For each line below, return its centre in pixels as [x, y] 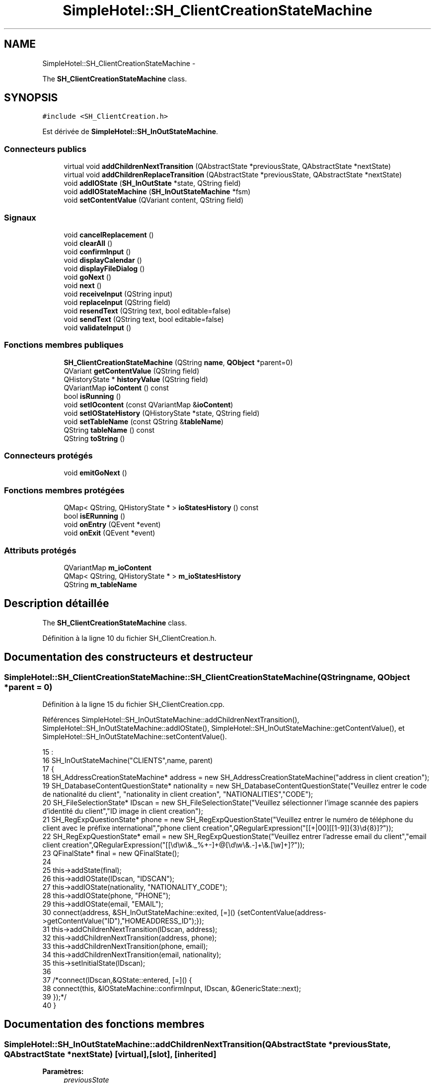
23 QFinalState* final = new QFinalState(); [111, 853]
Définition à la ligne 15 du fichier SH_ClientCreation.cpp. [134, 704]
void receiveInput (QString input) [118, 294]
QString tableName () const [109, 430]
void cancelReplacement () [109, 234]
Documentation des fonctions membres [104, 1024]
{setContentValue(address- [282, 912]
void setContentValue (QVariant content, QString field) [154, 200]
